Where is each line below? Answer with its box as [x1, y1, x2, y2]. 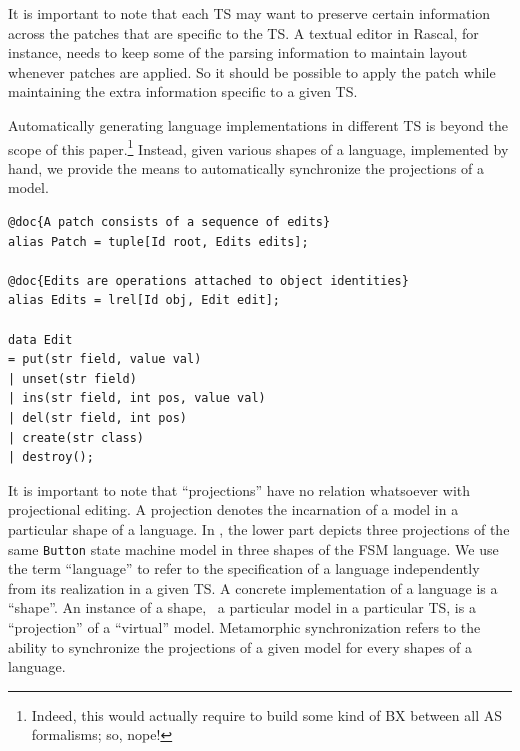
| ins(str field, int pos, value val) [8, 391, 266, 406]
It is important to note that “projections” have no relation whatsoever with [8, 479, 470, 500]
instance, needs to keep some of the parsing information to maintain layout [8, 42, 468, 63]
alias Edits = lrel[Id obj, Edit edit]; [8, 293, 281, 308]
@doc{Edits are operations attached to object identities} [8, 273, 409, 288]
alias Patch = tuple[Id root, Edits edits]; [8, 234, 309, 249]
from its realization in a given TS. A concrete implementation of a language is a [8, 577, 498, 598]
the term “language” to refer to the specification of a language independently [8, 558, 480, 579]
